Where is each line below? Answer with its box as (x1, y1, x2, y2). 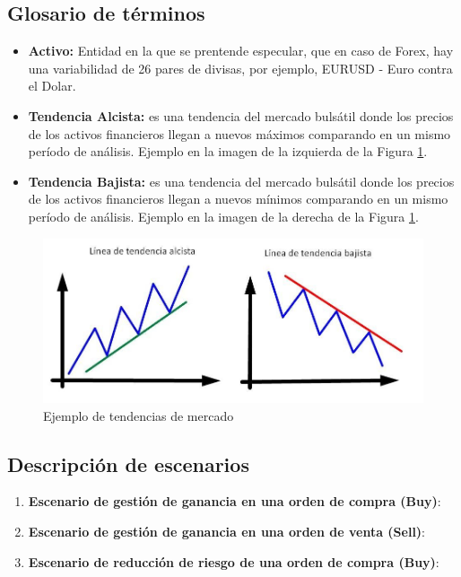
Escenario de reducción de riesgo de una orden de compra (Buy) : (28, 552, 439, 571)
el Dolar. (28, 76, 76, 95)
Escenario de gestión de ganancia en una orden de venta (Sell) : (28, 521, 426, 540)
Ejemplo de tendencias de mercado (43, 406, 234, 424)
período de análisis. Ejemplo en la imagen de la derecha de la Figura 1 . (28, 206, 419, 225)
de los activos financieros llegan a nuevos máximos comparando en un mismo (28, 124, 451, 143)
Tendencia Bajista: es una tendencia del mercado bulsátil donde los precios (28, 171, 455, 190)
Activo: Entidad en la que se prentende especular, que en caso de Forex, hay (28, 41, 454, 60)
